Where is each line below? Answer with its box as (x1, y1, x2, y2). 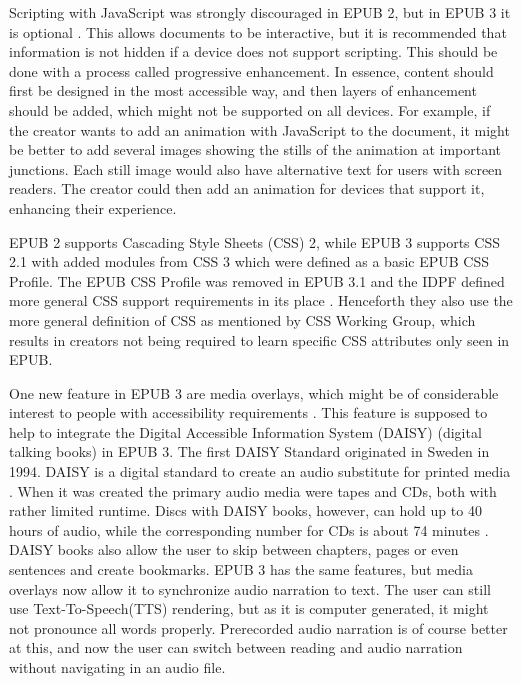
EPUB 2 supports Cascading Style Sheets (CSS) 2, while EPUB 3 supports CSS (9, 231, 500, 252)
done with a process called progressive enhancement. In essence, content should (9, 60, 494, 81)
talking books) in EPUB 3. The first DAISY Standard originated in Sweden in (9, 441, 490, 462)
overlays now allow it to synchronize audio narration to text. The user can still (9, 578, 491, 599)
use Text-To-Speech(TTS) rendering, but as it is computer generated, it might (9, 598, 489, 619)
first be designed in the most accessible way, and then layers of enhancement (9, 80, 477, 101)
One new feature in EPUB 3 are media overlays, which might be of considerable (9, 382, 499, 403)
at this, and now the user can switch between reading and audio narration (9, 637, 463, 658)
